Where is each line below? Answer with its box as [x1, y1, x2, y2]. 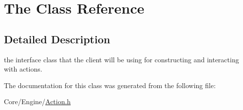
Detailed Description [4, 31, 111, 46]
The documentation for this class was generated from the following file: [4, 80, 216, 90]
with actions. [4, 64, 42, 74]
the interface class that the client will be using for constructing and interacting [4, 54, 239, 64]
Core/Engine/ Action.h [4, 96, 71, 107]
